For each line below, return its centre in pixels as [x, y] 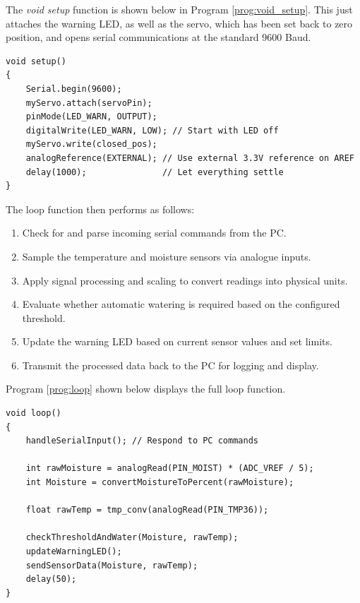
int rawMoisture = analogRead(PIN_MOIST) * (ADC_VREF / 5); [170, 468]
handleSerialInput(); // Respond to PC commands [142, 441]
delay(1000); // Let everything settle [155, 172]
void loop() [34, 413]
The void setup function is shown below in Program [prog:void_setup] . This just [179, 9]
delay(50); [51, 579]
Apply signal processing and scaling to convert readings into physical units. [185, 280]
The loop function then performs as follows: [100, 209]
